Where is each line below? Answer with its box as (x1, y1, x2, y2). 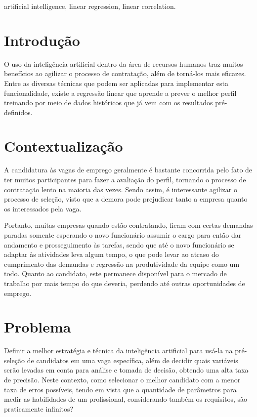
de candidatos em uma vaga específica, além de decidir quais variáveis (27, 355, 238, 365)
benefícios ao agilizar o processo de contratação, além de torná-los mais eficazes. (4, 68, 246, 79)
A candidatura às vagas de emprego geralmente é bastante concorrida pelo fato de (4, 165, 253, 175)
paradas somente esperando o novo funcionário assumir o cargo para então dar (4, 229, 242, 240)
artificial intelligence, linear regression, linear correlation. (4, 1, 176, 11)
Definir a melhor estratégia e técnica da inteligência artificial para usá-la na (4, 345, 233, 356)
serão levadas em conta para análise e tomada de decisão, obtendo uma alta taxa (4, 365, 249, 375)
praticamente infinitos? (4, 403, 74, 414)
